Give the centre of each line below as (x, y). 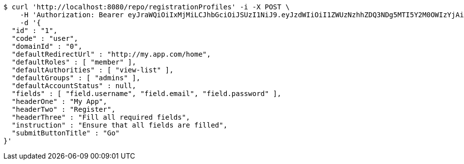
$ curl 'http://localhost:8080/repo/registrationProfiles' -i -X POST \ (147, 7)
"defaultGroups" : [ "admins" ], (76, 78)
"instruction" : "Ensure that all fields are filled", (120, 125)
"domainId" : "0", (47, 46)
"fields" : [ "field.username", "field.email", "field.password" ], (146, 94)
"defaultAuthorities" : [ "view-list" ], (93, 70)
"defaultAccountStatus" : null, (74, 86)
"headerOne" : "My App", (59, 101)
